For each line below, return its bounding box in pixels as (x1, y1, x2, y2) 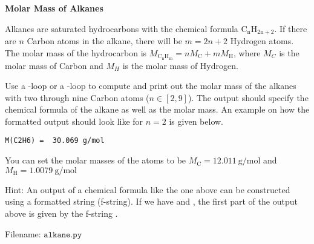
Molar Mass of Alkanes (5, 2, 103, 14)
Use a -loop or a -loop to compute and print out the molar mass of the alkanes (5, 79, 296, 92)
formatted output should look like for (5, 114, 143, 127)
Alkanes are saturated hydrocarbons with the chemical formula (5, 22, 238, 35)
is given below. (169, 114, 223, 127)
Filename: (5, 227, 41, 240)
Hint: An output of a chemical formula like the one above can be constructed (5, 183, 290, 196)
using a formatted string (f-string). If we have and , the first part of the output (5, 195, 298, 208)
